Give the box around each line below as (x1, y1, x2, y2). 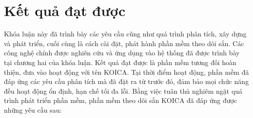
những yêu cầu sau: (4, 104, 62, 115)
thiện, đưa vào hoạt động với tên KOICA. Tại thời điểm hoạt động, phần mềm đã (4, 67, 249, 77)
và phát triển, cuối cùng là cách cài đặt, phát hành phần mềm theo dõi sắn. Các (4, 38, 244, 48)
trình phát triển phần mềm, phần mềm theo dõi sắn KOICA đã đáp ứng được (4, 95, 237, 105)
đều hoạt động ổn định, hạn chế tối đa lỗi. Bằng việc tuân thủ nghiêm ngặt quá (4, 85, 243, 96)
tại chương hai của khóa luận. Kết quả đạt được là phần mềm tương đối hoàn (4, 57, 236, 67)
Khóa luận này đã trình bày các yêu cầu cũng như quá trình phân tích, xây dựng (4, 29, 247, 39)
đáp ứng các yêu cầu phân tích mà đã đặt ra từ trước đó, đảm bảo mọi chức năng (4, 76, 249, 86)
